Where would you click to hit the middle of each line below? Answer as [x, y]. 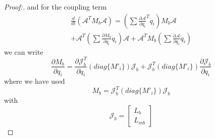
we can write [24, 51]
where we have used [35, 81]
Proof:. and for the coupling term [56, 7]
